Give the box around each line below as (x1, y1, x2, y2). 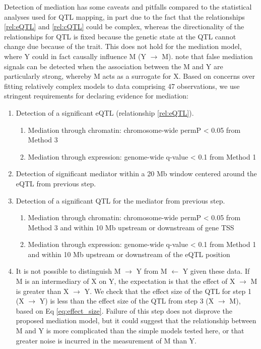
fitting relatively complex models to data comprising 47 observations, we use (4, 80, 240, 91)
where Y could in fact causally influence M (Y (4, 51, 147, 61)
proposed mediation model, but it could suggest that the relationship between (16, 315, 256, 326)
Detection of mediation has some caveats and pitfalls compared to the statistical (4, 2, 252, 12)
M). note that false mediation (162, 51, 253, 61)
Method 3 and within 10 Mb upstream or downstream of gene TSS (28, 222, 234, 232)
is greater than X (16, 285, 69, 296)
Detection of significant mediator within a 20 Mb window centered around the (16, 168, 257, 179)
